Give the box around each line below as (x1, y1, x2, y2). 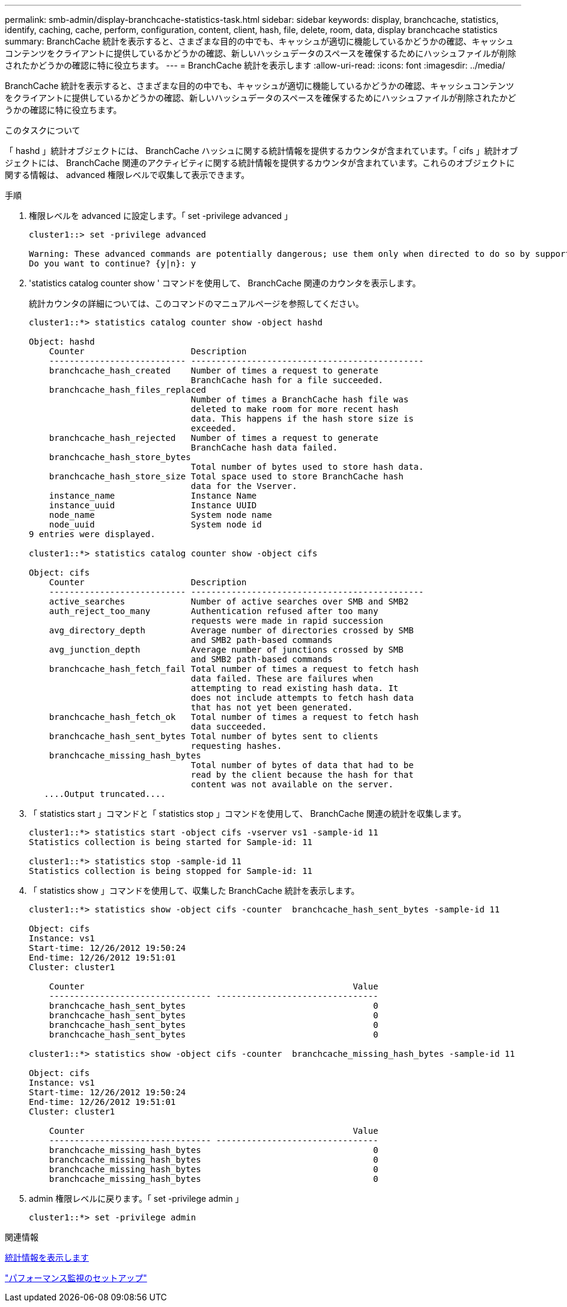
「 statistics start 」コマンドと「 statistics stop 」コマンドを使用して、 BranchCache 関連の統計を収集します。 (29, 808, 467, 819)
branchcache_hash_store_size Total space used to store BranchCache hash (49, 472, 404, 481)
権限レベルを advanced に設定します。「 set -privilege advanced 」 (29, 211, 293, 221)
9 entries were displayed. (29, 529, 156, 539)
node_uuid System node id (49, 520, 262, 529)
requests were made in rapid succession (190, 616, 384, 626)
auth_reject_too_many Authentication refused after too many (49, 606, 378, 616)
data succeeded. (190, 722, 267, 731)
